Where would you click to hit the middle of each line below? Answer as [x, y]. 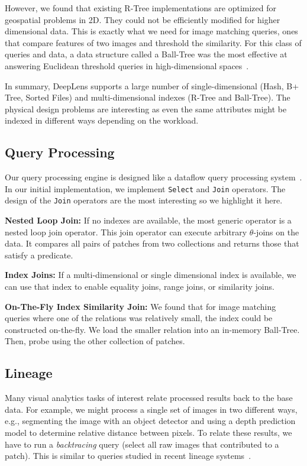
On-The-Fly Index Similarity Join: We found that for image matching [140, 306]
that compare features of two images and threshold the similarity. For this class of [153, 42]
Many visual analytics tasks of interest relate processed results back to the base [149, 398]
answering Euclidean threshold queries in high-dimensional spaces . [127, 65]
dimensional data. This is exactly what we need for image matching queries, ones [151, 31]
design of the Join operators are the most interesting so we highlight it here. [144, 200]
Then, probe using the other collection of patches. [95, 341]
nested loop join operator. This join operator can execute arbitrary [126, 232]
